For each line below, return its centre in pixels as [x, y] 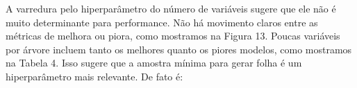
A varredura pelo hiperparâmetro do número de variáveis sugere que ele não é [171, 8]
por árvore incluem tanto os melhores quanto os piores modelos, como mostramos [179, 49]
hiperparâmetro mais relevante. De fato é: [94, 76]
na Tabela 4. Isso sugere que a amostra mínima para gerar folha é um [154, 63]
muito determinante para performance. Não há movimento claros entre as [162, 22]
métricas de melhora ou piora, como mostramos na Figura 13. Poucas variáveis [173, 36]
